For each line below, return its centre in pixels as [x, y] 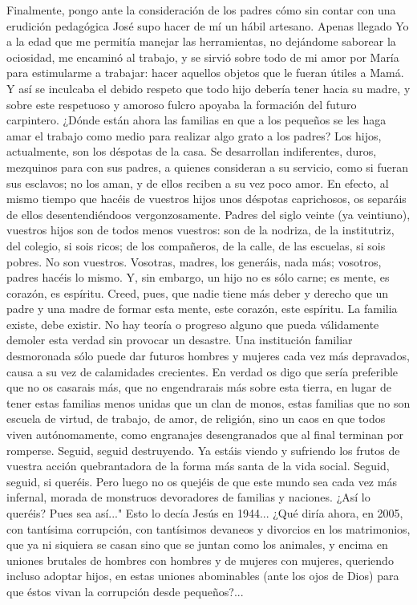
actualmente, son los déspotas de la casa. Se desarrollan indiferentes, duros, [192, 151]
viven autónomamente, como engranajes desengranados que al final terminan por [205, 434]
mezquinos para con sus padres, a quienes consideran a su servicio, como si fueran [207, 166]
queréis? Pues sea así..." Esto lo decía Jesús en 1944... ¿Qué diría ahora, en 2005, [205, 513]
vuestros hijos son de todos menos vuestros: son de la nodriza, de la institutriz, [200, 230]
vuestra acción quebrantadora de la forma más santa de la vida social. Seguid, [198, 466]
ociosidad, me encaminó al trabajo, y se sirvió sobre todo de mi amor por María [203, 57]
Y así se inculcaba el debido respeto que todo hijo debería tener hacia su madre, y [208, 88]
